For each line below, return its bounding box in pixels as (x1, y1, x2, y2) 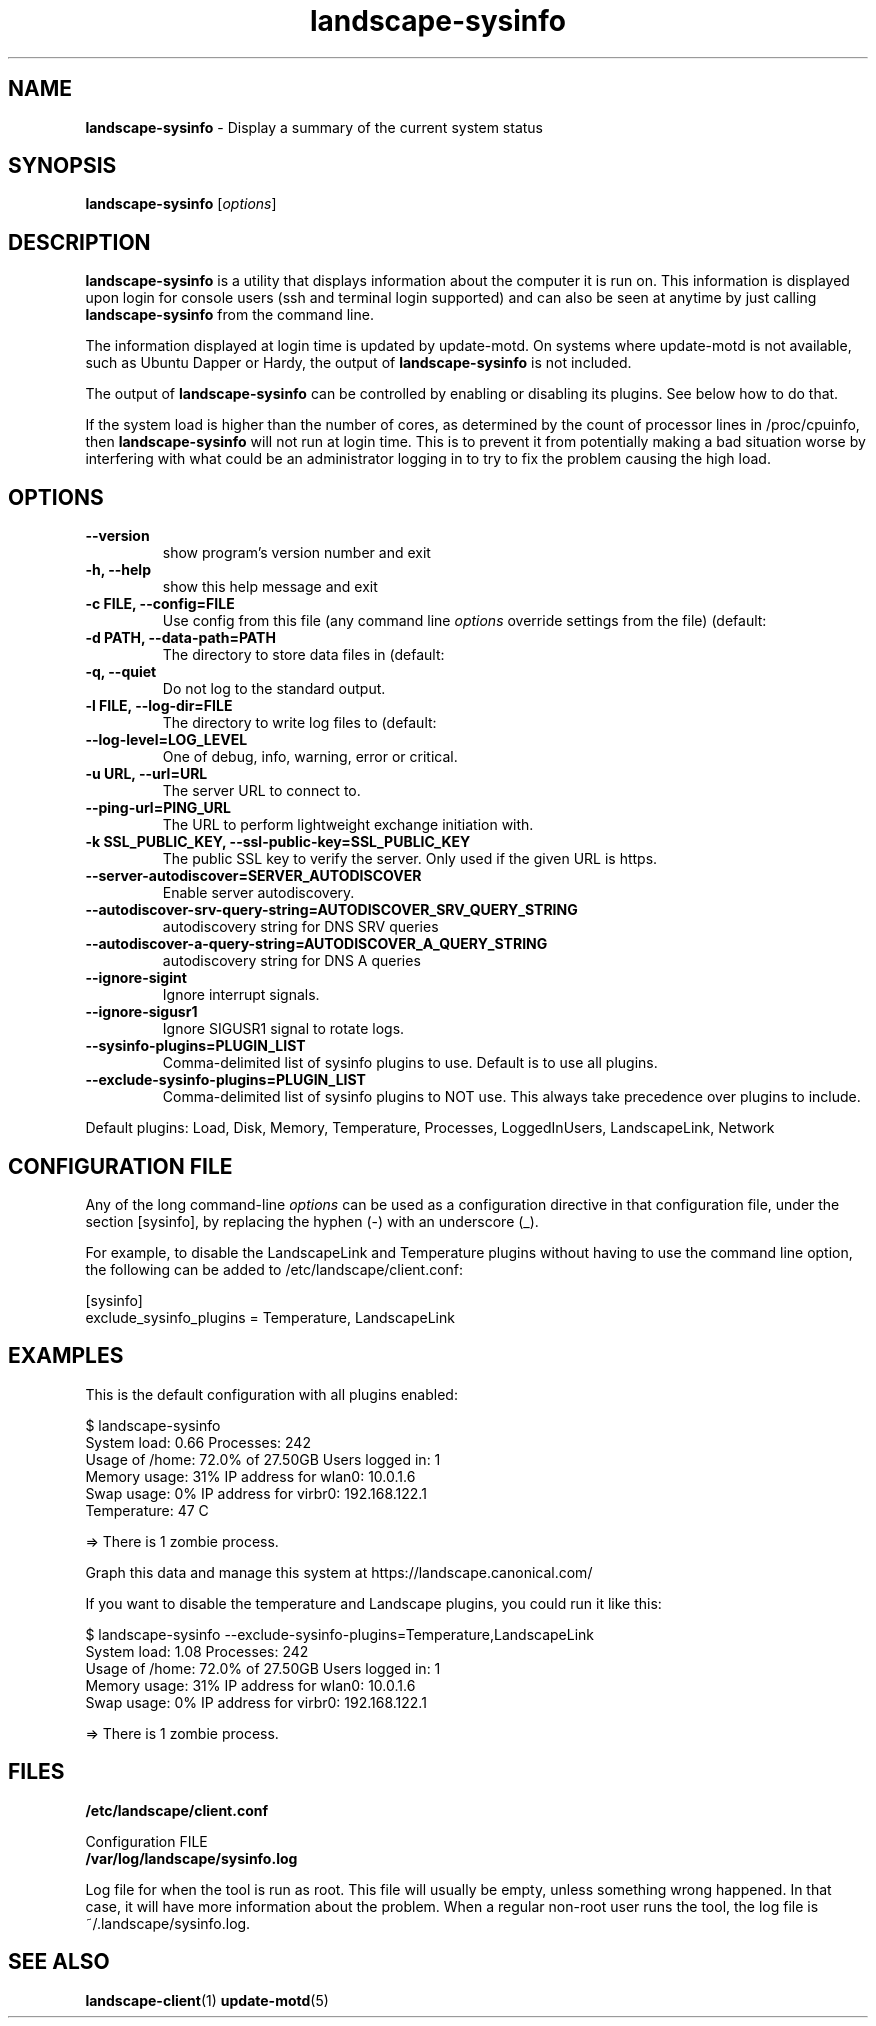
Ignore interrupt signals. (162, 986, 320, 1004)
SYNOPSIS (8, 153, 117, 179)
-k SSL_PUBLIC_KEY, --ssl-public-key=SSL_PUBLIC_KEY (85, 833, 471, 851)
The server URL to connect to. (162, 782, 361, 800)
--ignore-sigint (85, 969, 187, 987)
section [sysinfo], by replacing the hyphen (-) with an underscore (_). (85, 1212, 539, 1230)
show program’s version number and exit (162, 544, 431, 562)
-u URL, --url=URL (85, 765, 208, 783)
